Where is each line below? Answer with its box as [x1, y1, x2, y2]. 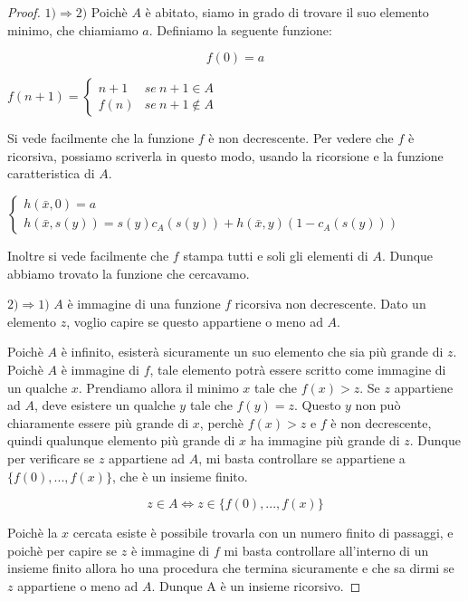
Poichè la [7, 523, 58, 542]
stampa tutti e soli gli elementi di [183, 245, 368, 264]
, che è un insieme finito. [111, 466, 248, 485]
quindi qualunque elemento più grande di [7, 431, 235, 450]
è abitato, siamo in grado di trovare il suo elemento [145, 3, 429, 21]
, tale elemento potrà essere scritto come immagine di [149, 359, 446, 378]
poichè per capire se [7, 540, 118, 559]
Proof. [7, 3, 41, 21]
